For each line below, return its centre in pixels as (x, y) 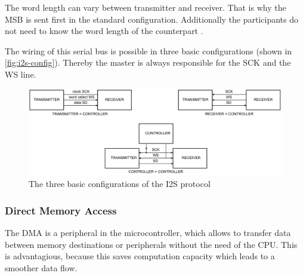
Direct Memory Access (61, 210)
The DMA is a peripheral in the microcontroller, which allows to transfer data (148, 233)
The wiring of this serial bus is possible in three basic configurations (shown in (149, 50)
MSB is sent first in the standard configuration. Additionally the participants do (151, 19)
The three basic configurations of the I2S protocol (120, 184)
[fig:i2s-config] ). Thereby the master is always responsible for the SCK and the (148, 62)
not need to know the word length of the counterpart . (104, 31)
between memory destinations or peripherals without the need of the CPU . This (151, 244)
